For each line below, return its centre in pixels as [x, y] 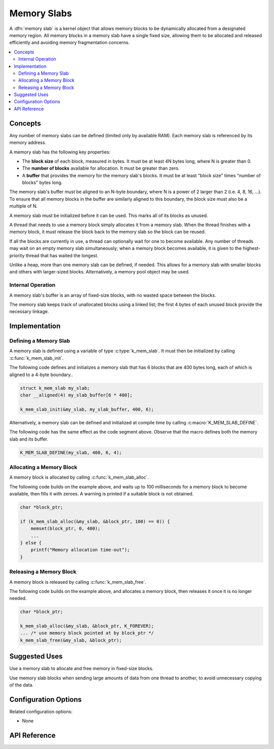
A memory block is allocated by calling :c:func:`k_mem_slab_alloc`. [79, 477]
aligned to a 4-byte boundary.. [41, 374]
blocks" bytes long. [42, 182]
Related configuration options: [41, 712]
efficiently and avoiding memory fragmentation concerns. [70, 43]
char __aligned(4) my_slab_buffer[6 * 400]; [76, 395]
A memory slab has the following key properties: [60, 152]
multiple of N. [24, 206]
